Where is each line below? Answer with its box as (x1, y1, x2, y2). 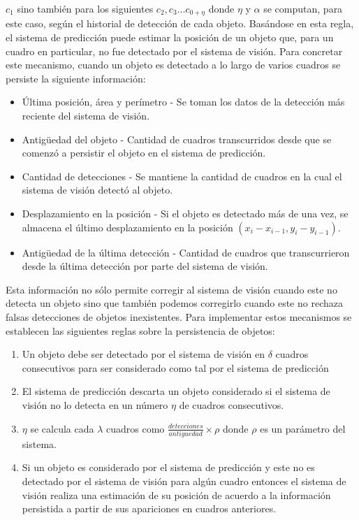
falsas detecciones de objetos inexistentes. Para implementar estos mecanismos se (6, 309, 352, 324)
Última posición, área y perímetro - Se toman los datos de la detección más (22, 94, 345, 109)
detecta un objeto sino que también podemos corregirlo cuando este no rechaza (6, 296, 343, 310)
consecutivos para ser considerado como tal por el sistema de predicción (22, 360, 329, 375)
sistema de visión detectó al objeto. (22, 182, 173, 197)
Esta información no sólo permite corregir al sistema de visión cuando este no (6, 282, 337, 296)
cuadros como (105, 421, 165, 435)
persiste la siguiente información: (6, 71, 146, 85)
